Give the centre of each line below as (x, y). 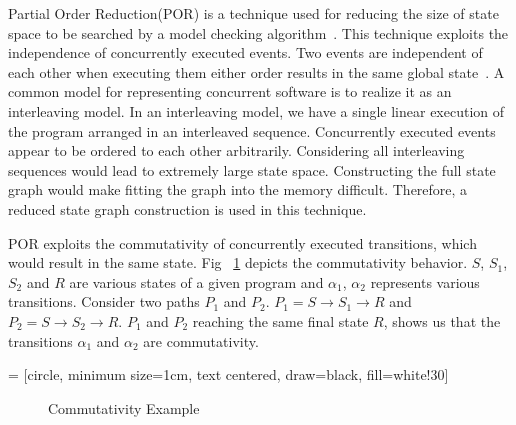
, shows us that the (442, 320)
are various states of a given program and (196, 281)
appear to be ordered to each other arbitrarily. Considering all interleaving (236, 150)
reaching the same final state (280, 320)
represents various (425, 281)
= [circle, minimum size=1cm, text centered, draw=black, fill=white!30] (228, 374)
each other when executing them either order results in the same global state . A (256, 71)
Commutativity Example (124, 407)
